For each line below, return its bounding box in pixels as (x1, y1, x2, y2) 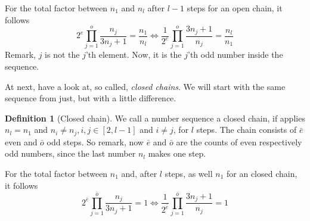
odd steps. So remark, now (46, 135, 144, 148)
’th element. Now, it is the (85, 48, 182, 61)
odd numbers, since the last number (5, 147, 136, 160)
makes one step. (148, 147, 206, 160)
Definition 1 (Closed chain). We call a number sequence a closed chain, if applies (5, 111, 305, 124)
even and (5, 135, 38, 148)
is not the (45, 48, 80, 61)
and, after (121, 167, 157, 180)
